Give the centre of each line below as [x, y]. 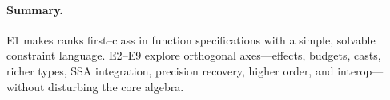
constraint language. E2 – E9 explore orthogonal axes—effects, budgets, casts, [194, 55]
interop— [360, 70]
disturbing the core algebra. [116, 86]
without [26, 86]
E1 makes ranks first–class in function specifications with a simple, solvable [191, 39]
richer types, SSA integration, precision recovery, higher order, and [170, 70]
